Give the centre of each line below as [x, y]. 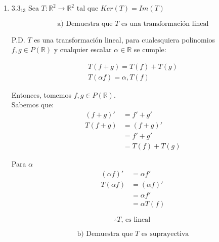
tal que [87, 8]
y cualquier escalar [83, 49]
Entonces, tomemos [41, 94]
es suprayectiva [165, 234]
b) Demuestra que [105, 234]
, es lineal [136, 219]
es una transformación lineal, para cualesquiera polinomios [125, 39]
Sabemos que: [33, 105]
